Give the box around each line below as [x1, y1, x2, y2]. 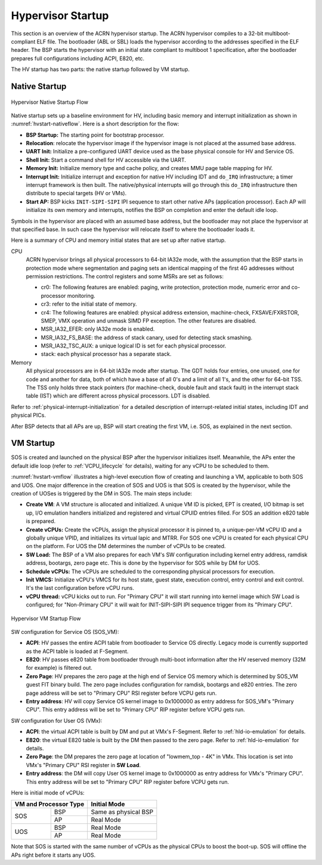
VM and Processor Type [14, 800, 85, 808]
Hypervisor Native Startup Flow [11, 98, 89, 106]
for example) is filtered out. [26, 664, 92, 672]
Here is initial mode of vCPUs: [11, 789, 85, 796]
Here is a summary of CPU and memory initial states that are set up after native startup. [11, 236, 226, 244]
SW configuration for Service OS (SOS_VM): [11, 628, 119, 635]
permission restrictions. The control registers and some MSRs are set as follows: [26, 272, 224, 280]
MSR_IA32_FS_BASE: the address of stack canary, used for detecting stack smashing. [41, 334, 253, 341]
